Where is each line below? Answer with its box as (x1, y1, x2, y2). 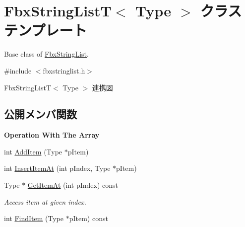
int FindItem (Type (4, 213, 63, 224)
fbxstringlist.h (43, 65, 85, 76)
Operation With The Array (4, 130, 100, 140)
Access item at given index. (4, 196, 86, 207)
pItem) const (69, 213, 108, 224)
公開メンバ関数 (4, 106, 77, 122)
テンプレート (4, 20, 87, 40)
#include (4, 65, 32, 76)
